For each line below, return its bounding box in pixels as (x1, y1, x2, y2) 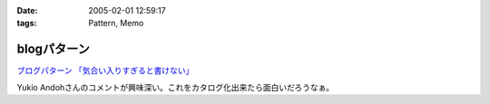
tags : (16, 18, 37, 29)
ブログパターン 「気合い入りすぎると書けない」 (16, 65, 194, 76)
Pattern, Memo (88, 18, 144, 29)
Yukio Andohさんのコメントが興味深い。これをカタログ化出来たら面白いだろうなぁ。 (16, 81, 335, 92)
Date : (16, 5, 38, 15)
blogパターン (16, 42, 91, 57)
